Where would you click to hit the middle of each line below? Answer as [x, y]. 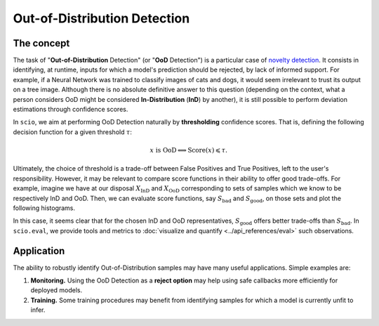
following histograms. [44, 208]
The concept [41, 43]
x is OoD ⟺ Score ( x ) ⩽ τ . [189, 150]
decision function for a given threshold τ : [73, 132]
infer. [38, 310]
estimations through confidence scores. [71, 110]
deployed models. [56, 290]
